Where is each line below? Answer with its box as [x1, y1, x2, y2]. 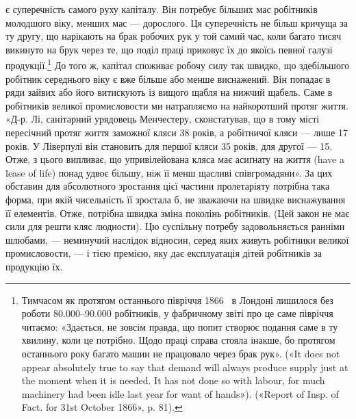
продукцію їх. [5, 259, 63, 273]
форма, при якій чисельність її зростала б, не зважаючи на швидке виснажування [5, 192, 346, 206]
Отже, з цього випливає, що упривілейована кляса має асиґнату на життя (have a [5, 152, 344, 166]
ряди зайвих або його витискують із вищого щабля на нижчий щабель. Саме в [5, 85, 333, 99]
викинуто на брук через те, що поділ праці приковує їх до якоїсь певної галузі [5, 42, 333, 56]
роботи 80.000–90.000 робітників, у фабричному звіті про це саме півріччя [21, 306, 333, 320]
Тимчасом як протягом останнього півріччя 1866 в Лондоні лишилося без [21, 292, 333, 307]
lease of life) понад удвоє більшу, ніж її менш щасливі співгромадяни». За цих [5, 165, 333, 179]
